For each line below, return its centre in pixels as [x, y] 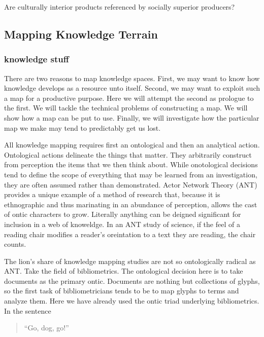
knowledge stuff [37, 59]
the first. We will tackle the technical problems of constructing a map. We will [126, 108]
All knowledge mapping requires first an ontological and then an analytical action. [132, 145]
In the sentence [28, 310]
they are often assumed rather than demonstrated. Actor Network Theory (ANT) [131, 184]
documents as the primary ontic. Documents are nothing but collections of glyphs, [132, 280]
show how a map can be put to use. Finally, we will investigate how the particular [132, 117]
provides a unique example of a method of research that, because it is [112, 194]
